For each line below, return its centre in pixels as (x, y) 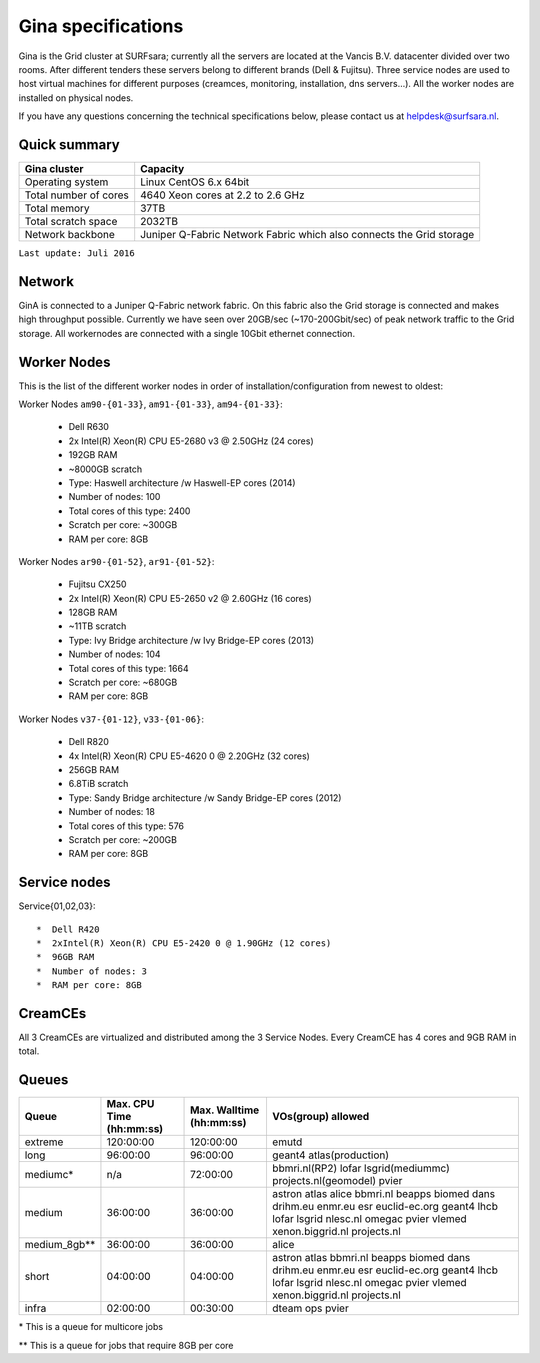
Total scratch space (71, 222)
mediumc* (49, 1175)
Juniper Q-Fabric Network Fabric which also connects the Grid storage (307, 235)
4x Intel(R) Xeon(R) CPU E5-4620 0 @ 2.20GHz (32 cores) (189, 756)
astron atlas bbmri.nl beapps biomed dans (371, 1258)
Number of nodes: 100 (114, 497)
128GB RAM (93, 612)
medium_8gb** (60, 1245)
